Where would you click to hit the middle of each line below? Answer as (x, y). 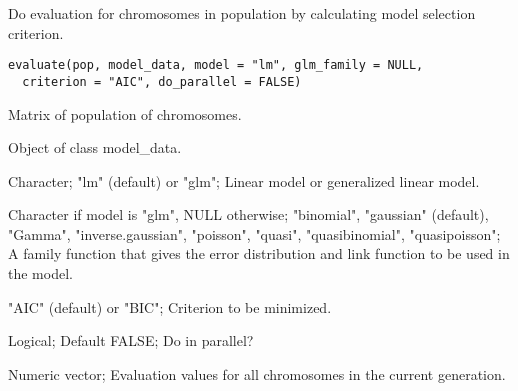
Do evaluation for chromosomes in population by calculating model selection (242, 13)
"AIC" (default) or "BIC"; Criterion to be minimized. (170, 306)
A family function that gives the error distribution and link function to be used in (259, 253)
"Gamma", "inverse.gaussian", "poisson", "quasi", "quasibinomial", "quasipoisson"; (254, 233)
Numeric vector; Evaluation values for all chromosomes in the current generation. (257, 373)
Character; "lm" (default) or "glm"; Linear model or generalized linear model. (244, 180)
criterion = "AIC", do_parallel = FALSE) (162, 81)
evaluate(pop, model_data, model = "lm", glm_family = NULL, (216, 65)
